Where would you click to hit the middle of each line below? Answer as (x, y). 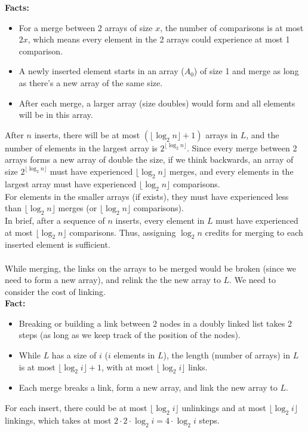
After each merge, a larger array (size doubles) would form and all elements (157, 103)
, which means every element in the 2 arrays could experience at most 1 (159, 39)
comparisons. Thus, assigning (123, 232)
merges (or (78, 208)
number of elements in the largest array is (81, 147)
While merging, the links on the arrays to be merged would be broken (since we (151, 268)
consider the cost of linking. (55, 291)
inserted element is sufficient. (58, 244)
